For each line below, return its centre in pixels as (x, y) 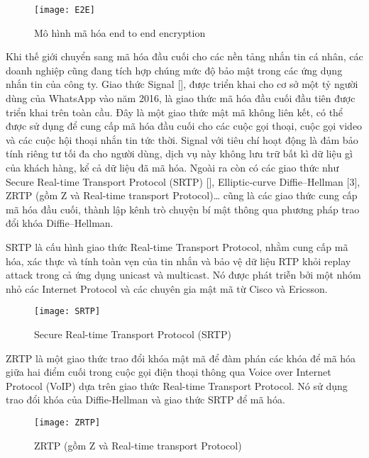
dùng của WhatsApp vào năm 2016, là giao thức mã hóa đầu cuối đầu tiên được (181, 98)
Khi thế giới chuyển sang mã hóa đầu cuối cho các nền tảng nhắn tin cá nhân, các (184, 56)
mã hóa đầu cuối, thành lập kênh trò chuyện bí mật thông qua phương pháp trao (183, 209)
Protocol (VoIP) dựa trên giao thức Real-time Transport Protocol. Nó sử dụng (177, 385)
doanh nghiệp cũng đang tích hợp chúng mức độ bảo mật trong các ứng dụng (174, 70)
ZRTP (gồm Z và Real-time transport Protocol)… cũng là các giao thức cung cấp (182, 195)
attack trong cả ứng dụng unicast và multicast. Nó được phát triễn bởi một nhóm (183, 275)
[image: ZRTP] (67, 422)
